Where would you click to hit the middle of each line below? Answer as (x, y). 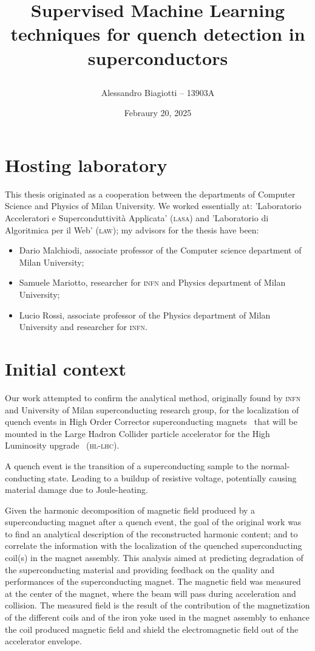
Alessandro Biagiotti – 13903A (158, 92)
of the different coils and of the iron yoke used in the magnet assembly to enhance (157, 617)
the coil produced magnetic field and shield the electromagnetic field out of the (152, 629)
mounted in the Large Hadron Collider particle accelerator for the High (137, 433)
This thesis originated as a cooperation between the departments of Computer (150, 194)
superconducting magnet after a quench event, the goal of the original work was (153, 522)
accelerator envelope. (43, 641)
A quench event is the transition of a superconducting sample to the (132, 465)
